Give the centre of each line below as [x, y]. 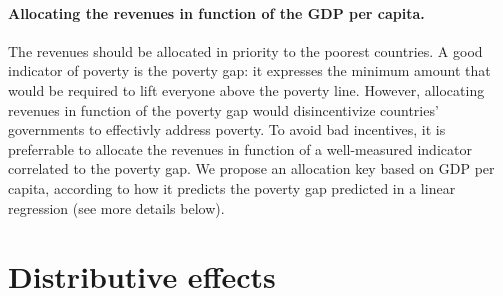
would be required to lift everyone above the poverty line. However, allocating [246, 89]
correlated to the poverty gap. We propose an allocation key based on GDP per [251, 168]
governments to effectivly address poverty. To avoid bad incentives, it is [227, 129]
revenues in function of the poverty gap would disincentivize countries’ [223, 109]
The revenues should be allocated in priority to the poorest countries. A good [245, 50]
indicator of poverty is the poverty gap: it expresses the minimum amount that [249, 70]
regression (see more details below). [116, 207]
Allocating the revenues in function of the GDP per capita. [216, 12]
